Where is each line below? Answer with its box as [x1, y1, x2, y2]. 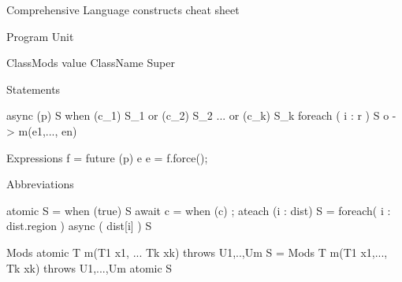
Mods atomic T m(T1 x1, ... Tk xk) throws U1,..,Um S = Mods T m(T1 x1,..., [6, 243, 388, 260]
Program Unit [6, 28, 74, 44]
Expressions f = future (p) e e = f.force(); [6, 149, 208, 165]
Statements [6, 80, 61, 97]
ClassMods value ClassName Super [6, 54, 175, 71]
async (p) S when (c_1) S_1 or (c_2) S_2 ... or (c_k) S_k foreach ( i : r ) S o [6, 107, 389, 124]
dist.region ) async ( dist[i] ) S [6, 217, 152, 234]
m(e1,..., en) [18, 122, 77, 139]
